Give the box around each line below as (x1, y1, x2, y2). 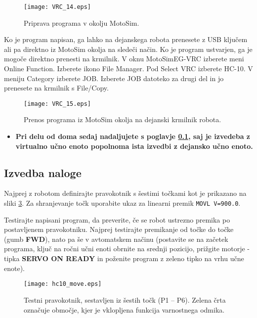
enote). (4, 263, 25, 273)
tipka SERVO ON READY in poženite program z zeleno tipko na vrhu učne (4, 253, 244, 264)
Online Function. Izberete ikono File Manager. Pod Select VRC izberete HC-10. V (4, 63, 253, 74)
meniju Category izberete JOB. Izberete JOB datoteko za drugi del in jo (4, 73, 224, 83)
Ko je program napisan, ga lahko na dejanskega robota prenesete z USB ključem (4, 34, 248, 45)
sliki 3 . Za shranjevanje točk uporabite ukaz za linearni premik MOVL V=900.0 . (4, 198, 241, 208)
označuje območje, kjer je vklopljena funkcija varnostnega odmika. (24, 304, 225, 315)
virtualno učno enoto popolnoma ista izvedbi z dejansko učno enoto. (15, 140, 253, 151)
